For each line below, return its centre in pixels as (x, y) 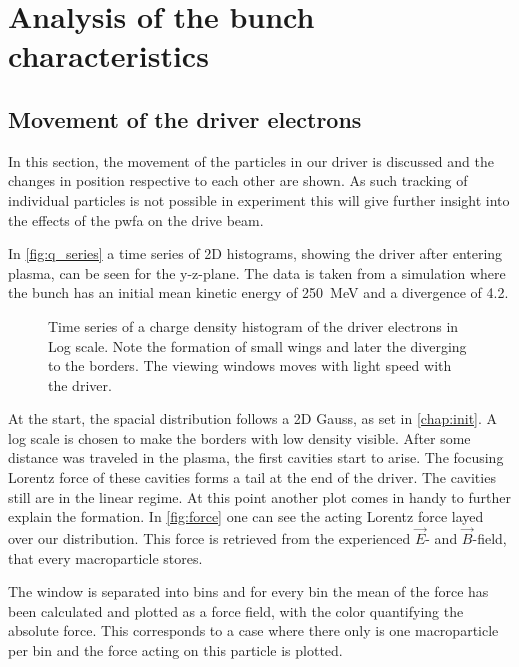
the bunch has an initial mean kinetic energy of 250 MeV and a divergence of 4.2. (258, 292)
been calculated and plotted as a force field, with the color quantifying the (236, 610)
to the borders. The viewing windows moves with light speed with (250, 365)
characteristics (108, 55)
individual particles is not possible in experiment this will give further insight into (259, 199)
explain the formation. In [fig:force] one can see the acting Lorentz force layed (246, 516)
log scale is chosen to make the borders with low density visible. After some (239, 437)
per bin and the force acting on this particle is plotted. (175, 650)
